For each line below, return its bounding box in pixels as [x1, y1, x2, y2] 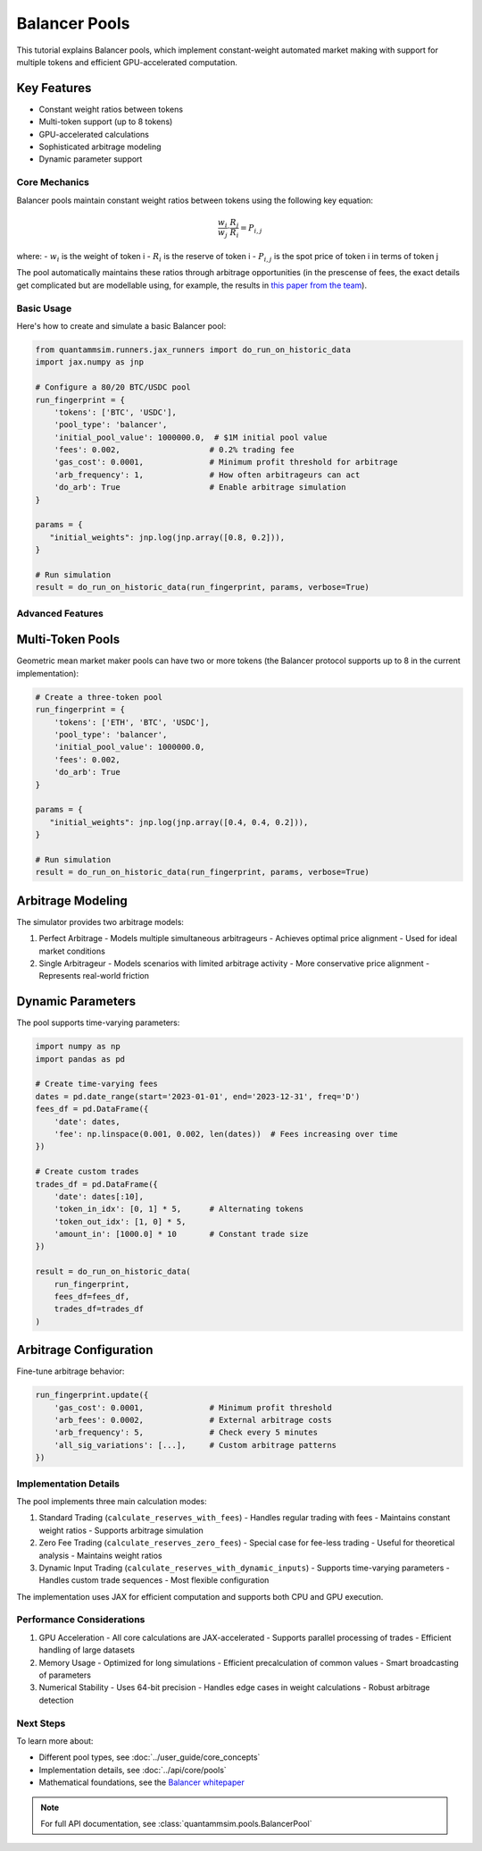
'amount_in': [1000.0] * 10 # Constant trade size [54, 1229, 309, 1240]
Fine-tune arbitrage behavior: [16, 1366, 125, 1376]
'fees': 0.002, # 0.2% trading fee [54, 445, 295, 455]
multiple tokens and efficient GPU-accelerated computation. [16, 56, 238, 67]
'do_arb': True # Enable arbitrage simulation [54, 483, 346, 492]
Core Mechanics [16, 176, 89, 189]
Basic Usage [16, 302, 72, 315]
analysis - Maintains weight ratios [38, 1550, 162, 1561]
